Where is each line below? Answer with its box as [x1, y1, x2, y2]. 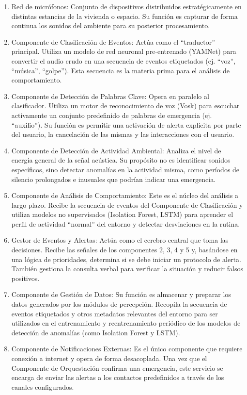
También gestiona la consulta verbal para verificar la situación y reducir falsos [11, 263, 243, 274]
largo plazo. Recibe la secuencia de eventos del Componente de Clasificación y [11, 199, 243, 210]
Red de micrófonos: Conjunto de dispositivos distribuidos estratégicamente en [11, 1, 242, 11]
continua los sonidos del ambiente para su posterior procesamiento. [11, 20, 210, 31]
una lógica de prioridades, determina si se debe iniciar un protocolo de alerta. [11, 254, 241, 264]
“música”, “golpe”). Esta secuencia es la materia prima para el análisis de [11, 65, 230, 75]
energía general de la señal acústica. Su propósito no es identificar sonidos [11, 155, 231, 165]
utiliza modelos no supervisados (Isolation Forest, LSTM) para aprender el [11, 209, 233, 219]
